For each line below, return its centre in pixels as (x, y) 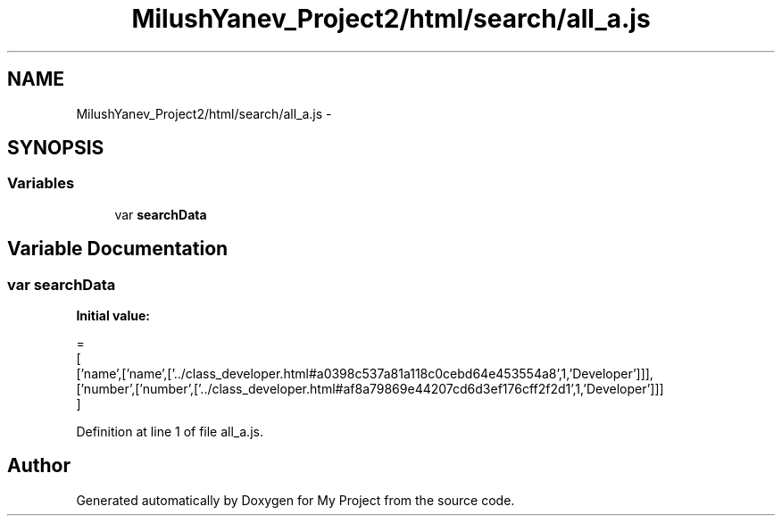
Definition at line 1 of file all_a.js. (170, 432)
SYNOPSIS (56, 148)
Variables (41, 183)
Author (39, 466)
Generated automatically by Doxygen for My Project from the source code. (295, 500)
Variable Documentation (118, 249)
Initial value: (113, 316)
